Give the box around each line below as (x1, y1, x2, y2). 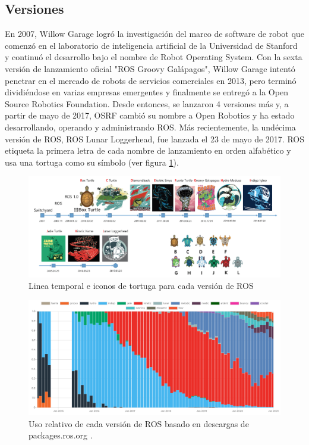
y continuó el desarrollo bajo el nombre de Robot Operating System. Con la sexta (5, 51, 302, 63)
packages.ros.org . (29, 429, 93, 441)
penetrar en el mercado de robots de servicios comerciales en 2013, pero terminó (5, 74, 297, 86)
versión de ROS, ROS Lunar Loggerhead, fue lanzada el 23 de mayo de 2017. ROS (5, 132, 304, 145)
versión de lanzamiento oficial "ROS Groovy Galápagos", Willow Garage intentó (5, 62, 295, 74)
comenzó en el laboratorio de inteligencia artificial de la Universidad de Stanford (5, 39, 298, 51)
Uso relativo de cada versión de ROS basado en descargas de (29, 417, 249, 430)
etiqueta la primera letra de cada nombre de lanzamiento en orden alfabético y (5, 144, 291, 157)
